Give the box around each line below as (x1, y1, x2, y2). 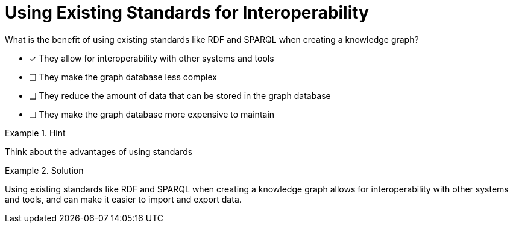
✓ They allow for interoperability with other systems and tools (29, 52, 274, 63)
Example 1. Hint (5, 127, 66, 138)
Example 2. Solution (5, 165, 84, 176)
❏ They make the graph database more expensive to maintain (29, 109, 275, 119)
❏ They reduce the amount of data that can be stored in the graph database (29, 90, 331, 101)
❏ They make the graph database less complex (29, 71, 217, 82)
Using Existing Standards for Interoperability (5, 2, 369, 23)
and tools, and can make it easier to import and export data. (5, 194, 242, 204)
